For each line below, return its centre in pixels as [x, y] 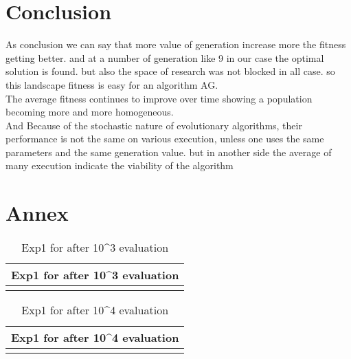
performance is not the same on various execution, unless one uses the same [165, 139]
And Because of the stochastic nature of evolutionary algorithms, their [154, 125]
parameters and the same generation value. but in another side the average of [169, 152]
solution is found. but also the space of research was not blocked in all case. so [170, 71]
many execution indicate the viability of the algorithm [120, 165]
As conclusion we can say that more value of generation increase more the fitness [176, 44]
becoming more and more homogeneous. [90, 112]
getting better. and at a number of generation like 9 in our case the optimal [165, 57]
